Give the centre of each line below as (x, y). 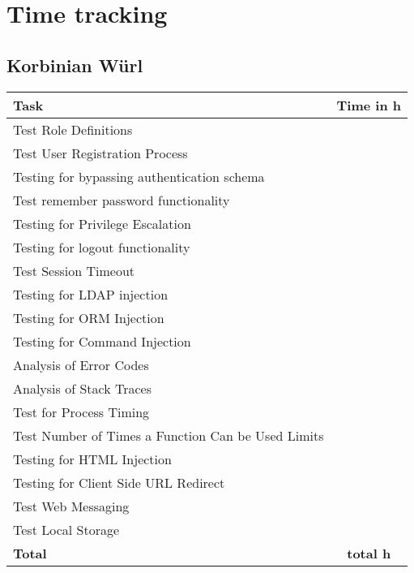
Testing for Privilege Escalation (102, 223)
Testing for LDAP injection (91, 294)
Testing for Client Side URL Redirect (119, 482)
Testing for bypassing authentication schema (139, 176)
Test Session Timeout (74, 270)
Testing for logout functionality (102, 247)
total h (369, 553)
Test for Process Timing (81, 411)
